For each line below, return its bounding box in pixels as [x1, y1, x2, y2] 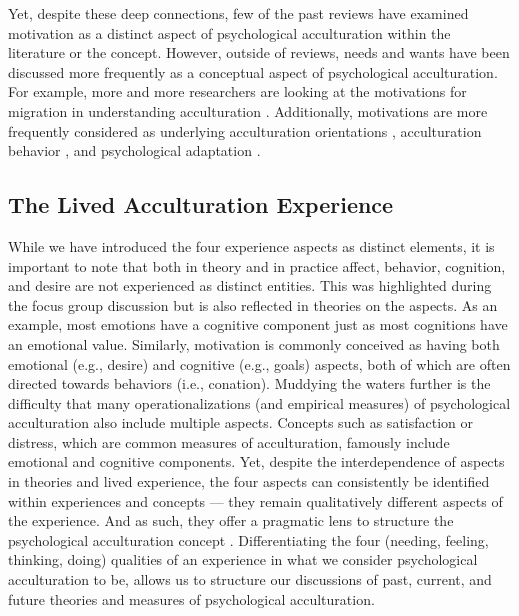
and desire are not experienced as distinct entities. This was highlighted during [8, 275, 492, 296]
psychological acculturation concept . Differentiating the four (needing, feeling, [8, 529, 489, 550]
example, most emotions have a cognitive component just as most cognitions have [8, 314, 508, 335]
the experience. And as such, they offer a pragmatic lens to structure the [8, 510, 454, 531]
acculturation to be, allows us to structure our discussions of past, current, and [8, 569, 492, 590]
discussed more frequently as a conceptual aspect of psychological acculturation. [8, 61, 498, 82]
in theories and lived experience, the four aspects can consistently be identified [8, 471, 490, 492]
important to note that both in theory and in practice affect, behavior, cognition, [8, 255, 506, 276]
